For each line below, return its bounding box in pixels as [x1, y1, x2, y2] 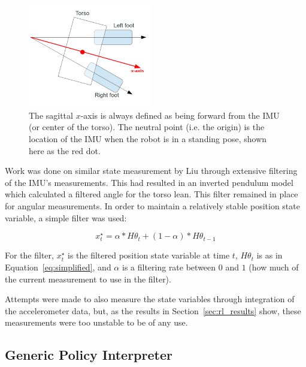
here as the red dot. [29, 144, 101, 157]
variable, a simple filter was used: [5, 211, 127, 224]
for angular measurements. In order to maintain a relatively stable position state [5, 200, 300, 212]
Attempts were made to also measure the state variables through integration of [5, 293, 295, 305]
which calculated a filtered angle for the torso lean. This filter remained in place [5, 188, 298, 200]
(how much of [249, 260, 299, 273]
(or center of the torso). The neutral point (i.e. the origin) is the [29, 121, 265, 133]
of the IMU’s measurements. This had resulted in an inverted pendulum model [5, 176, 293, 188]
